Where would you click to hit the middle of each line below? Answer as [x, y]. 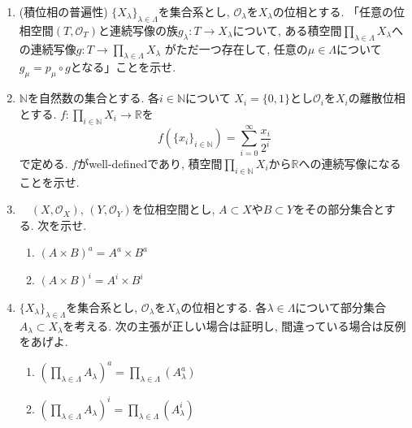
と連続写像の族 [138, 30]
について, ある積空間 [287, 30]
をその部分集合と [339, 209]
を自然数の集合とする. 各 [93, 98]
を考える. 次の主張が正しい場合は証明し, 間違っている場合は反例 [234, 325]
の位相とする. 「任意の [333, 11]
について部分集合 [340, 307]
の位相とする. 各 [224, 307]
